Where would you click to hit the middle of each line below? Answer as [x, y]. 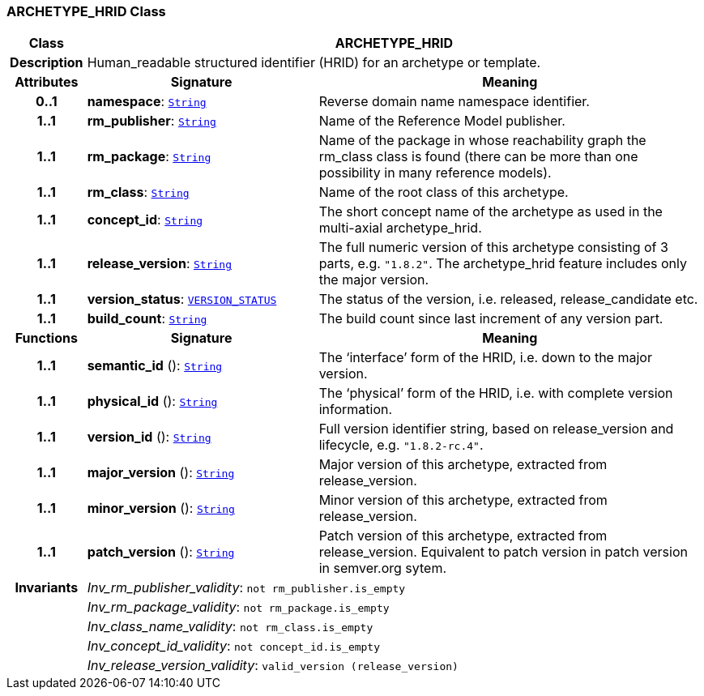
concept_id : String [145, 220]
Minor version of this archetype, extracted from [463, 500]
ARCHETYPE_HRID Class [86, 11]
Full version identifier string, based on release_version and [496, 429]
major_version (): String [161, 473]
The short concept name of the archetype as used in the [491, 212]
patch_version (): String [161, 552]
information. [356, 410]
